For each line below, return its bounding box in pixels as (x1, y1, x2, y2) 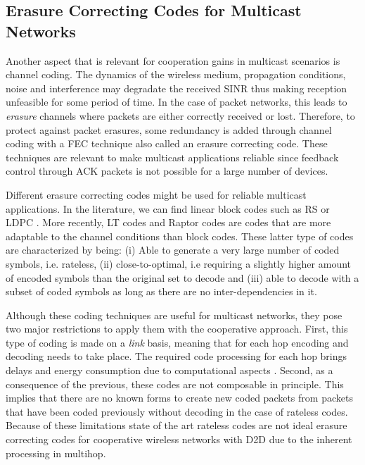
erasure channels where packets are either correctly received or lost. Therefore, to (6, 108, 355, 123)
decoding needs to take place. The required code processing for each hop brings (6, 349, 347, 364)
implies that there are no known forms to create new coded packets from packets (6, 390, 353, 405)
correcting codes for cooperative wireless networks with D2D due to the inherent (6, 432, 352, 447)
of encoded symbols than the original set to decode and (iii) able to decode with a (6, 270, 359, 285)
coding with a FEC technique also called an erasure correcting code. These (6, 136, 328, 151)
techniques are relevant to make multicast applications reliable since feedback (6, 149, 339, 164)
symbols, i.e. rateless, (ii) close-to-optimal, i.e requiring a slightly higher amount (6, 256, 352, 271)
